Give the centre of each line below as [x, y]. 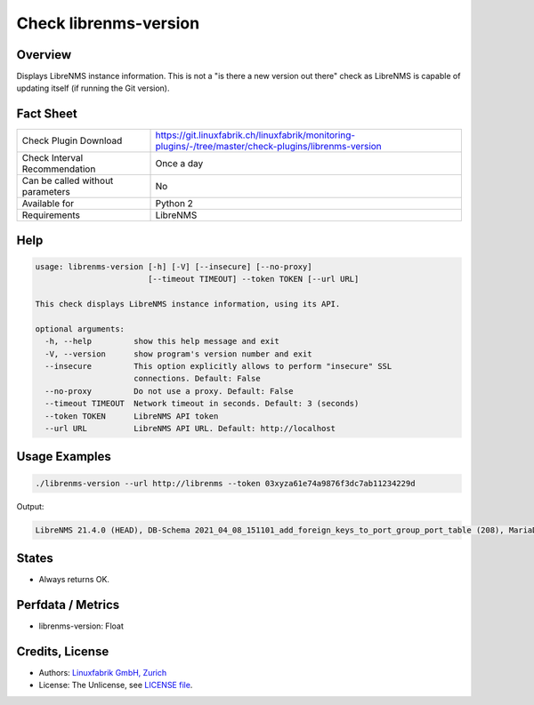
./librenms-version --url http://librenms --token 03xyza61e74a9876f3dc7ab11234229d [225, 483]
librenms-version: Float [81, 626]
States [35, 559]
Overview [44, 55]
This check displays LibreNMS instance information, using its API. [188, 304]
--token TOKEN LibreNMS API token [132, 416]
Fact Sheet [47, 114]
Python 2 [174, 204]
